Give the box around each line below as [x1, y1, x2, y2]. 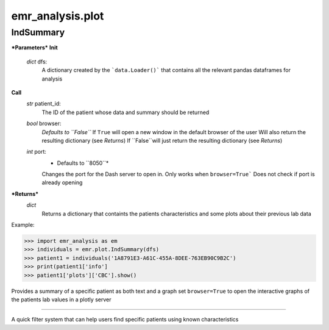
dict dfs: [26, 58, 48, 65]
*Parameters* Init [11, 44, 58, 51]
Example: [11, 221, 35, 229]
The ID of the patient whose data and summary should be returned [41, 109, 210, 116]
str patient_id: [26, 100, 61, 107]
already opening [41, 179, 83, 186]
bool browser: [26, 120, 62, 127]
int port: [26, 148, 47, 156]
